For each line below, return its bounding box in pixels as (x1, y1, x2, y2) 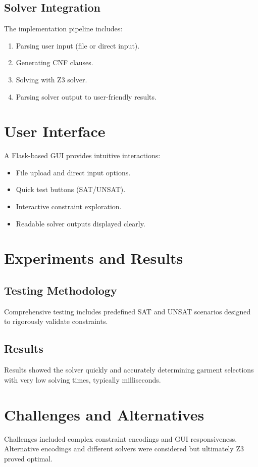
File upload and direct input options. (16, 167, 131, 177)
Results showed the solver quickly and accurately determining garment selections (4, 364, 254, 375)
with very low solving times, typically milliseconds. (4, 374, 161, 385)
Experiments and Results (4, 248, 183, 268)
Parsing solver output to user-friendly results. (16, 91, 157, 102)
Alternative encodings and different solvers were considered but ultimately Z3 (4, 443, 244, 454)
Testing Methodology (4, 283, 117, 298)
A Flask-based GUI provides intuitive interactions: (4, 150, 161, 161)
